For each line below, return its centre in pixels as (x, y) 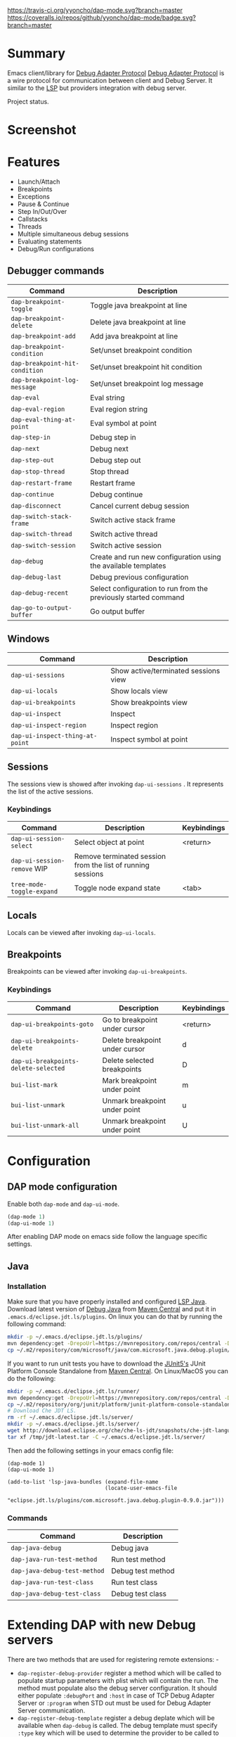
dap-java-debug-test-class (56, 1594)
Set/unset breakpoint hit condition (146, 367)
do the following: (32, 1378)
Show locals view (139, 691)
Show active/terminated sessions (165, 670)
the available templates (128, 566)
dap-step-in (31, 437)
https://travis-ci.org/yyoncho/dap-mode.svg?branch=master (95, 10)
